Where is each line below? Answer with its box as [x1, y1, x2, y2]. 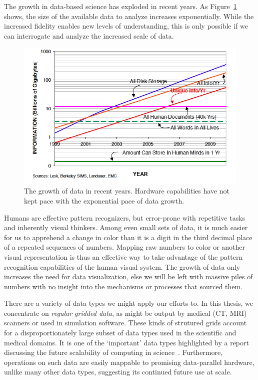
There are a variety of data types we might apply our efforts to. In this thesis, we [4, 298, 253, 308]
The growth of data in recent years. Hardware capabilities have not [24, 185, 229, 196]
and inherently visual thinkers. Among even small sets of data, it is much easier [4, 222, 248, 233]
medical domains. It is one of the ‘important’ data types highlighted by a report [4, 337, 249, 347]
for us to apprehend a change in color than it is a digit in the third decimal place [4, 232, 252, 242]
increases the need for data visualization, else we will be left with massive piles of [4, 271, 253, 282]
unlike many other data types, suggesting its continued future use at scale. [4, 366, 232, 377]
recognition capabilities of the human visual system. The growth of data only [4, 261, 240, 272]
